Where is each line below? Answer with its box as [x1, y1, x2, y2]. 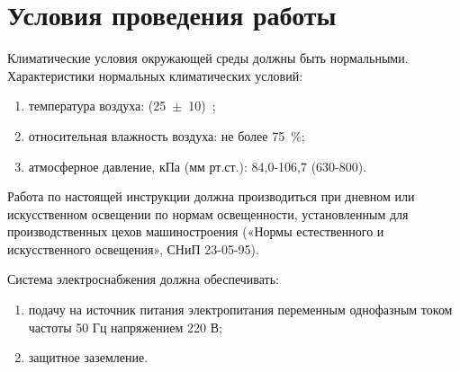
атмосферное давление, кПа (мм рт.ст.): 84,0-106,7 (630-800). [28, 156, 367, 175]
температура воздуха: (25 [28, 96, 167, 115]
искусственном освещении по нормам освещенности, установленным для [7, 204, 409, 223]
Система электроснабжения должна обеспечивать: [7, 270, 279, 288]
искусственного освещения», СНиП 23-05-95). [7, 239, 259, 258]
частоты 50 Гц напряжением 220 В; [28, 317, 222, 336]
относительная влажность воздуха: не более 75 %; [28, 126, 305, 145]
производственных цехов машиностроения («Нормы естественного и [7, 222, 384, 241]
